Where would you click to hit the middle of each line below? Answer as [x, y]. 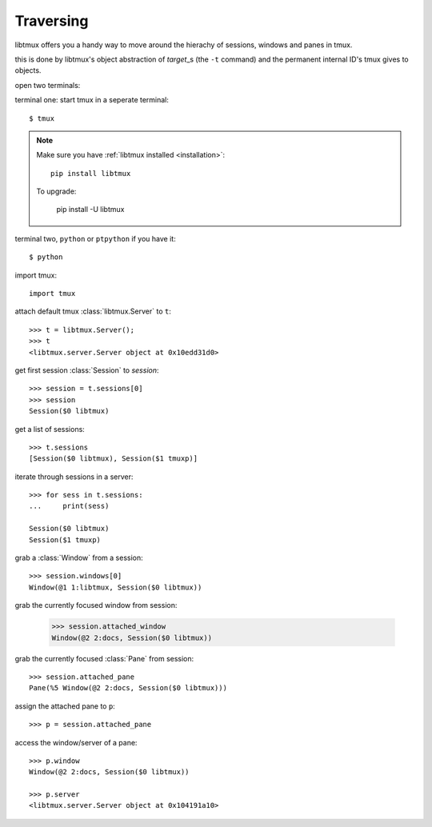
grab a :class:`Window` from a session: [79, 558]
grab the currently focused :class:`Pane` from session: [104, 658]
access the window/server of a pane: [76, 742]
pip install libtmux [91, 173]
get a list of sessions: [50, 429]
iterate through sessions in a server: [74, 477]
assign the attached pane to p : [65, 706]
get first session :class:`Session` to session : [87, 370]
